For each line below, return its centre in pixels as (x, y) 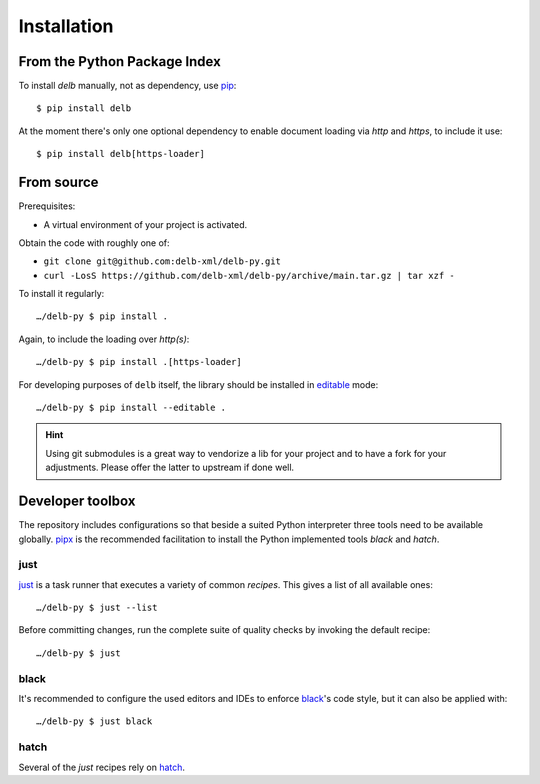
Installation (66, 26)
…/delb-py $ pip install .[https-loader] (139, 362)
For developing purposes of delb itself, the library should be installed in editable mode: (198, 384)
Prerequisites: (47, 206)
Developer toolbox (77, 501)
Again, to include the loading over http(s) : (104, 339)
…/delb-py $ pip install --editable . (131, 408)
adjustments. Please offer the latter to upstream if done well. (170, 467)
